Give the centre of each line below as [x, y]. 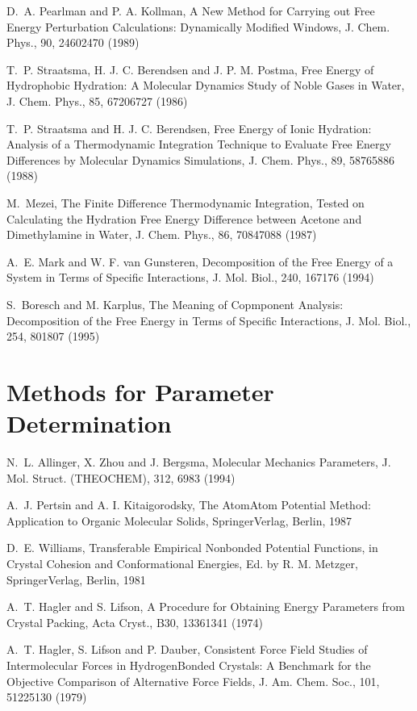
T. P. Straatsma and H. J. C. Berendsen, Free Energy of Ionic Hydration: [189, 128]
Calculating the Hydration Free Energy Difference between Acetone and [184, 218]
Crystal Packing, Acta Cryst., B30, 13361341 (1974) [135, 622]
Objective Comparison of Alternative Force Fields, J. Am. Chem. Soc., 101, [193, 681]
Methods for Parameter [140, 391]
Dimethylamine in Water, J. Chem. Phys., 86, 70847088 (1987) [162, 234]
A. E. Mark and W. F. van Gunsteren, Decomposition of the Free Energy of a [200, 261]
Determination [89, 423]
